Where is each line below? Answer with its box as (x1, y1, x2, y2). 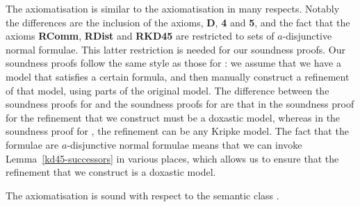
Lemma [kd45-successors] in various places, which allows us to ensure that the (6, 151, 339, 165)
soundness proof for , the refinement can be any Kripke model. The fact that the (6, 124, 349, 138)
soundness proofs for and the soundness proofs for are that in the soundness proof (6, 97, 354, 111)
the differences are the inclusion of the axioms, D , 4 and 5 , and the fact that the (6, 15, 350, 29)
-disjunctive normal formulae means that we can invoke (67, 137, 302, 151)
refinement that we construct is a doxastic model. (6, 165, 216, 179)
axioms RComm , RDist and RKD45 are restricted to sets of (6, 28, 275, 43)
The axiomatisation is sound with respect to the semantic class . (6, 188, 279, 202)
